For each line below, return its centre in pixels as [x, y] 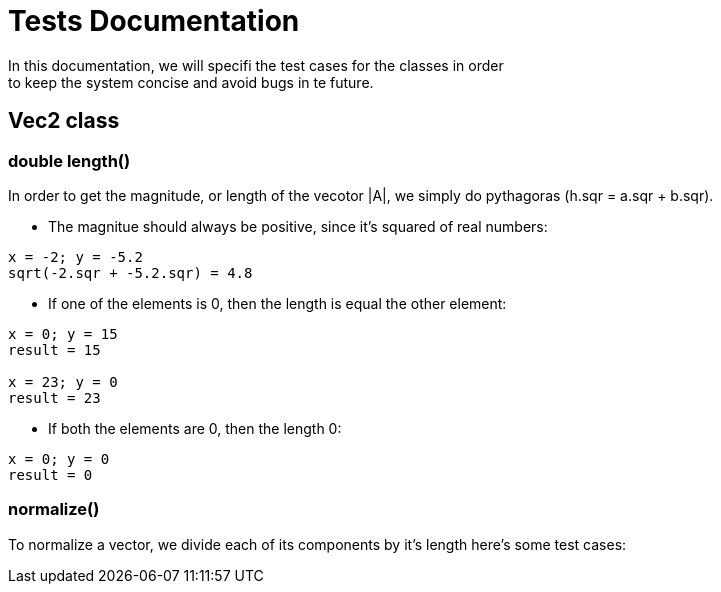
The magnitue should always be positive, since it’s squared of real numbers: [298, 226]
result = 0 [50, 474]
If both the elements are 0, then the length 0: [195, 428]
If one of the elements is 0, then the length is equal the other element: [277, 303]
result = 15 [54, 349]
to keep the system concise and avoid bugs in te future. [191, 82]
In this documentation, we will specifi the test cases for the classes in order [256, 65]
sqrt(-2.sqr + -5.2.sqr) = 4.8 [130, 272]
